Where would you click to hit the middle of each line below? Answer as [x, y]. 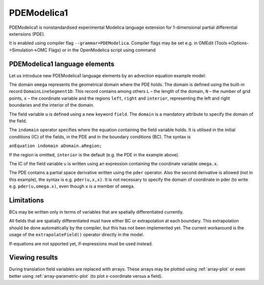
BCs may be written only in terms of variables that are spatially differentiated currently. [96, 212]
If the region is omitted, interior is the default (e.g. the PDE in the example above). [94, 154]
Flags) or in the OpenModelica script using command [102, 50]
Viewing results [33, 257]
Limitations [26, 200]
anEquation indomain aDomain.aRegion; [55, 146]
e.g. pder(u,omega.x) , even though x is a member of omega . [72, 186]
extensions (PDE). [27, 34]
